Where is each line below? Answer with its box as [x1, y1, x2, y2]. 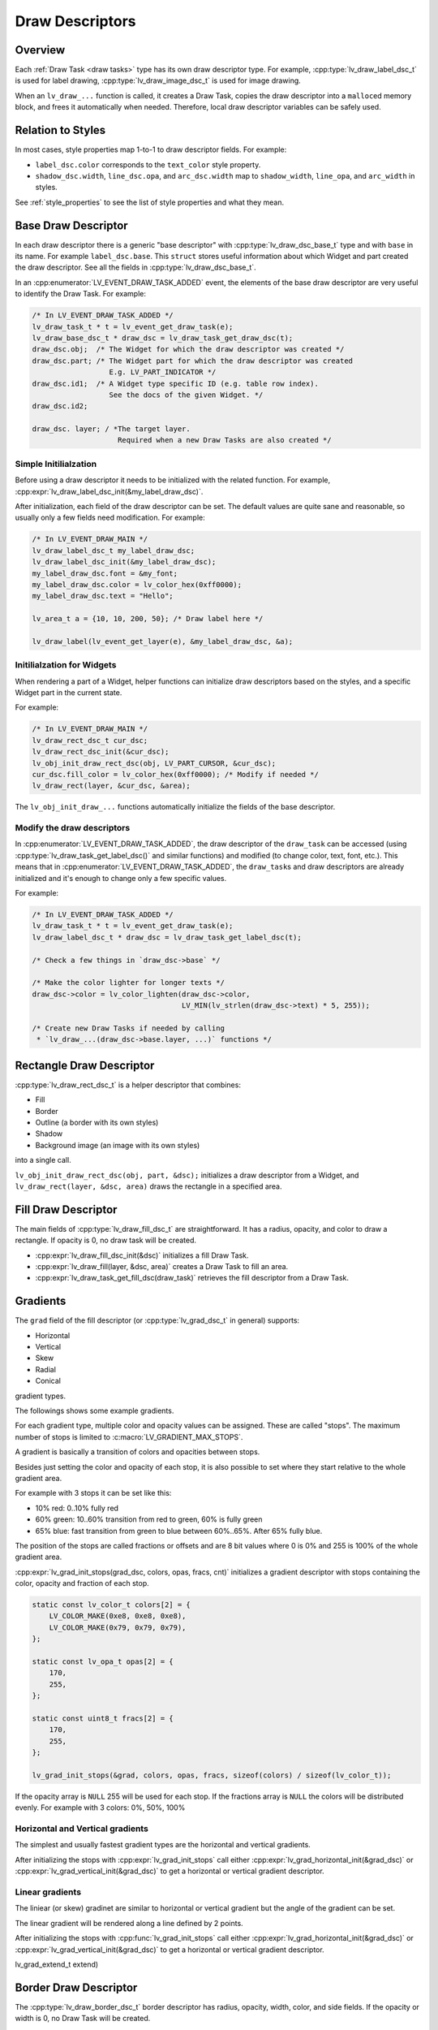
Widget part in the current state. [15, 687, 122, 698]
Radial [35, 1364, 57, 1374]
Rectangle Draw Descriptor [15, 1058, 155, 1072]
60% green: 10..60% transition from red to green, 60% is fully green [35, 1514, 263, 1524]
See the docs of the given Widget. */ [109, 390, 264, 400]
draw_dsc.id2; [32, 402, 88, 411]
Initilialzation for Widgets [15, 659, 117, 671]
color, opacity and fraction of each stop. [15, 1579, 149, 1588]
